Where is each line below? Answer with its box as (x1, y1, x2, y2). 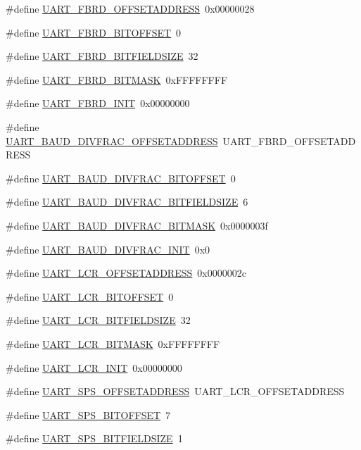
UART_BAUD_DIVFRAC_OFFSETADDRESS (6, 133, 218, 148)
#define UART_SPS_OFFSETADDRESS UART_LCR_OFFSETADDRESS (6, 384, 345, 399)
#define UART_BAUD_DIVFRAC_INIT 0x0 (6, 242, 210, 256)
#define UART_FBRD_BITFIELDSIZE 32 (6, 49, 198, 63)
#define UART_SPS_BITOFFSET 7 (6, 407, 171, 422)
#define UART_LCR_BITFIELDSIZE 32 (6, 313, 191, 327)
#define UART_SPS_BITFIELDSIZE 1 (6, 431, 183, 446)
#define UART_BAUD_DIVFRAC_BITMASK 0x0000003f (6, 218, 268, 232)
